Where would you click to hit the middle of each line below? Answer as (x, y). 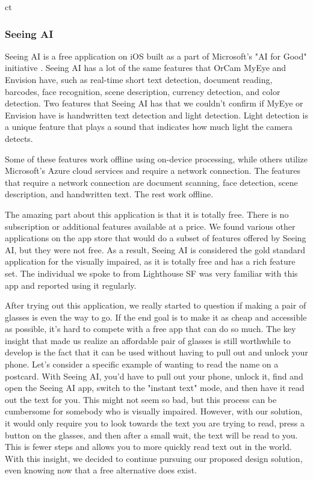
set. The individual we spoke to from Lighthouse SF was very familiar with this (151, 273)
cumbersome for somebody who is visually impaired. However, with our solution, (154, 411)
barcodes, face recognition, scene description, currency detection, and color (143, 91)
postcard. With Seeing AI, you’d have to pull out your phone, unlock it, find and (154, 376)
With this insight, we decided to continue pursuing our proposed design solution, (154, 458)
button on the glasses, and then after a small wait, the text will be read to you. (151, 435)
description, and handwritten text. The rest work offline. (109, 194)
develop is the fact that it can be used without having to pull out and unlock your (156, 352)
